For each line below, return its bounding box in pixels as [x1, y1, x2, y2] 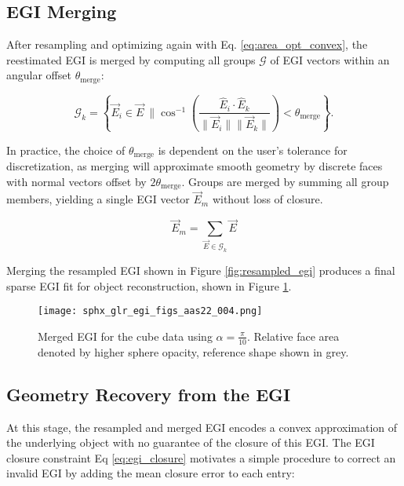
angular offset [6, 67, 71, 83]
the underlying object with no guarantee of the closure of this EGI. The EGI [6, 434, 375, 451]
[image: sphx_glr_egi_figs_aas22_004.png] [38, 305, 263, 317]
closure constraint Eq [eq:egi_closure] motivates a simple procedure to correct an [6, 449, 396, 466]
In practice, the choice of [6, 141, 126, 158]
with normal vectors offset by [6, 173, 147, 189]
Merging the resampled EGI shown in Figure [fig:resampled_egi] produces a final [6, 262, 395, 279]
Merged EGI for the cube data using [38, 327, 213, 344]
